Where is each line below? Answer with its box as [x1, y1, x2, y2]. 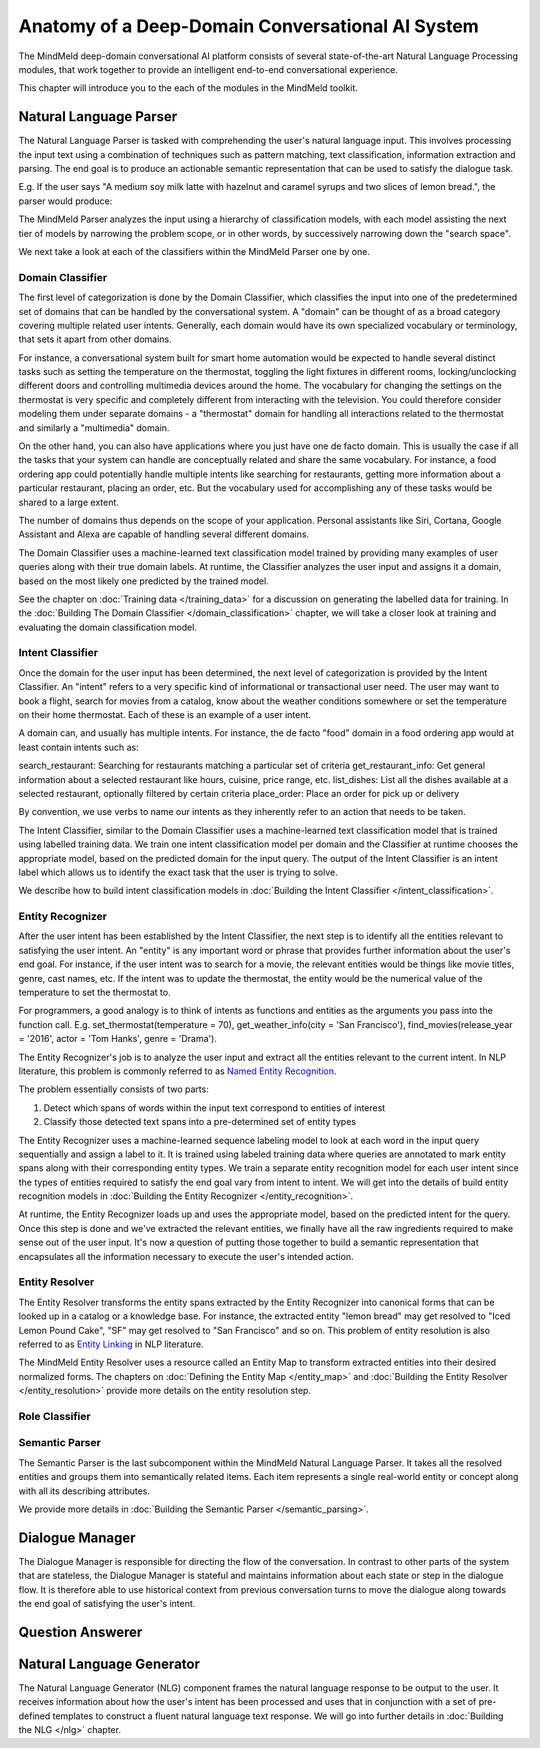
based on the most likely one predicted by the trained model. [18, 575, 269, 587]
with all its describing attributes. [18, 1485, 150, 1497]
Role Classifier [18, 1409, 91, 1423]
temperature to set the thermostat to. [18, 986, 171, 999]
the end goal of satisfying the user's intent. [18, 1598, 196, 1610]
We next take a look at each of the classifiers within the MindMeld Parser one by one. [18, 245, 370, 257]
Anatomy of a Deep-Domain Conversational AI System [18, 15, 479, 37]
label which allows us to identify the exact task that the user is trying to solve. [18, 866, 339, 878]
